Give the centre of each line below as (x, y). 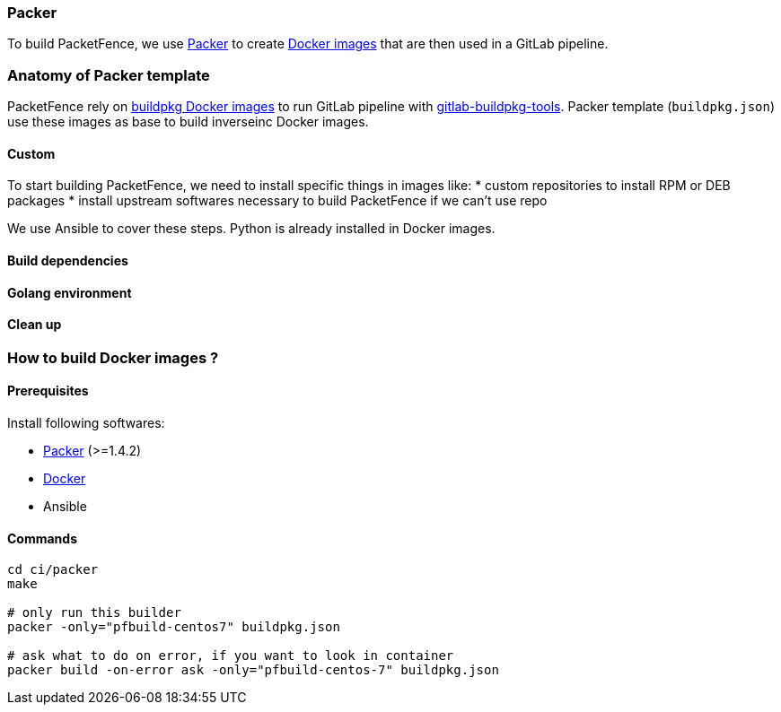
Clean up (35, 325)
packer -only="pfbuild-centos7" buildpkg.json (174, 627)
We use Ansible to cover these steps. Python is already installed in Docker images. (251, 229)
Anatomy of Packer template (109, 75)
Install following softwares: (86, 423)
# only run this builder (94, 613)
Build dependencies (68, 260)
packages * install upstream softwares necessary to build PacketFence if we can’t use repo (277, 201)
